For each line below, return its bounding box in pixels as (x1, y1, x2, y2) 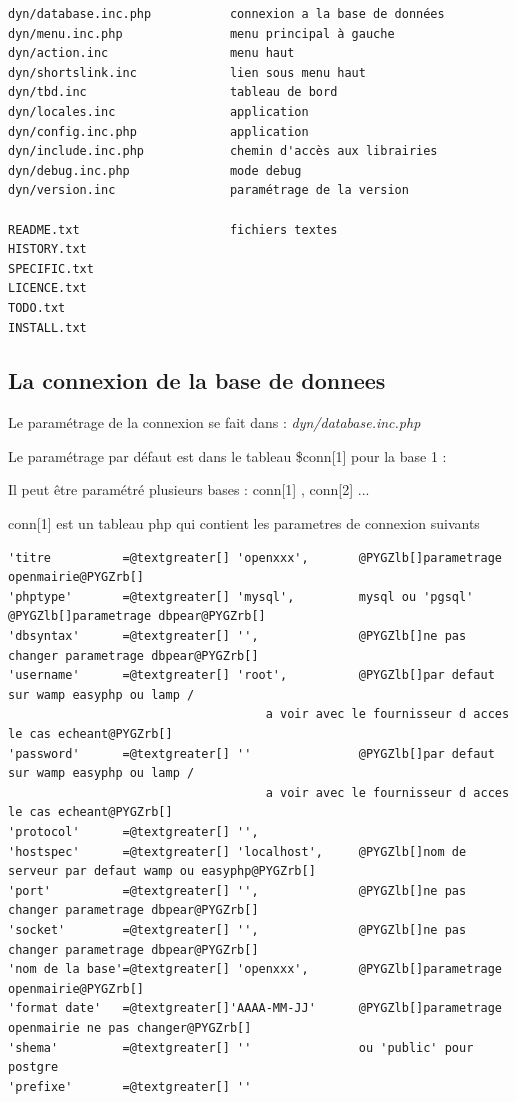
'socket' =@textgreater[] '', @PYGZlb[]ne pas (8, 922, 467, 937)
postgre (8, 1060, 59, 1075)
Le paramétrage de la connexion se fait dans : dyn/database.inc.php (8, 412, 421, 433)
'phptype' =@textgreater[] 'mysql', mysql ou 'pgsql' (8, 589, 474, 604)
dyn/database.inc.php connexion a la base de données (8, 7, 445, 21)
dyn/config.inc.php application (8, 124, 309, 139)
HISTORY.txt (8, 242, 87, 257)
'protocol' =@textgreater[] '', (8, 824, 259, 839)
